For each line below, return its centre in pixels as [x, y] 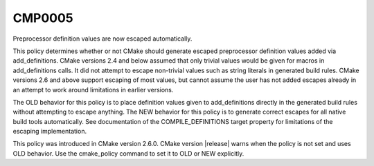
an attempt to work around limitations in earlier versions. [93, 90]
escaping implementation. [50, 132]
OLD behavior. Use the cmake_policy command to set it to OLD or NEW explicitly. [128, 153]
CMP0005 [43, 18]
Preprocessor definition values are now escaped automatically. [103, 39]
